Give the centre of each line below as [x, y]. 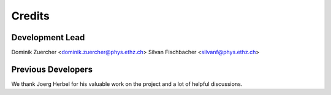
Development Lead [48, 37]
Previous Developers [52, 69]
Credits [31, 16]
